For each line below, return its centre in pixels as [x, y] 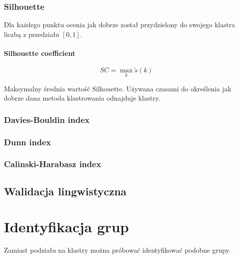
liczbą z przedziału [32, 34]
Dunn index [28, 142]
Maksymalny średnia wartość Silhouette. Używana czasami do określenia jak [118, 88]
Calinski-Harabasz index [53, 164]
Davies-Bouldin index [47, 119]
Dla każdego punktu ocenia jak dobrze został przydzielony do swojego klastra [119, 25]
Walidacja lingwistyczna [65, 191]
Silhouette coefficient [40, 53]
